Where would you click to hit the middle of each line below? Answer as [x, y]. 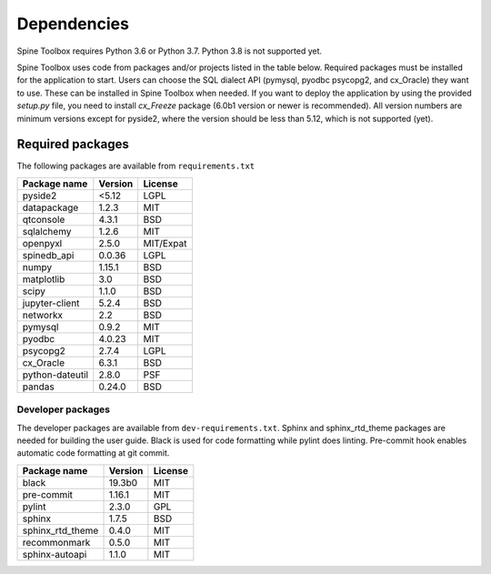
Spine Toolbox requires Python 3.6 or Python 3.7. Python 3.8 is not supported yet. [170, 51]
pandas [38, 387]
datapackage [50, 207]
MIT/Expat [165, 243]
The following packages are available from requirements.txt [136, 166]
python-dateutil [55, 375]
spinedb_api [48, 255]
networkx [43, 315]
